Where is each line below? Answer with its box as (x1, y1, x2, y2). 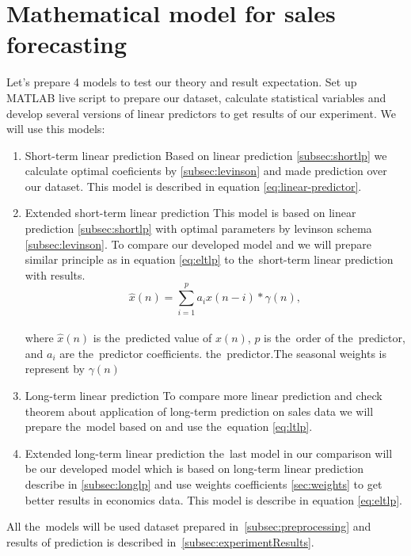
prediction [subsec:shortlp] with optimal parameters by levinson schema (25, 220, 372, 237)
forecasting (6, 28, 127, 60)
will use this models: (6, 120, 105, 137)
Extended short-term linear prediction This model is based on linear (25, 204, 356, 221)
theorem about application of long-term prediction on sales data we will (25, 402, 374, 419)
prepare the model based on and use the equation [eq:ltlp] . (25, 418, 313, 435)
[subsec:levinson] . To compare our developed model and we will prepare (25, 235, 371, 252)
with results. (25, 266, 86, 283)
